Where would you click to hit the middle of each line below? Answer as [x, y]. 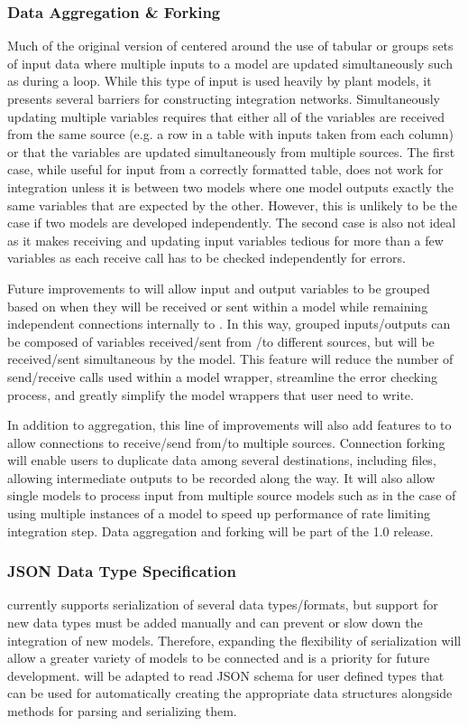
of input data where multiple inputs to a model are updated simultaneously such [230, 63]
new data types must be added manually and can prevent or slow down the [215, 623]
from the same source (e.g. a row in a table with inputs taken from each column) [231, 134]
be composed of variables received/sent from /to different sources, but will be [221, 341]
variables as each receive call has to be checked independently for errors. [206, 258]
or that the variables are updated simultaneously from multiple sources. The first [231, 151]
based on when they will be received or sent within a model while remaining [218, 306]
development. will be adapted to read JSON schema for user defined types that [226, 675]
